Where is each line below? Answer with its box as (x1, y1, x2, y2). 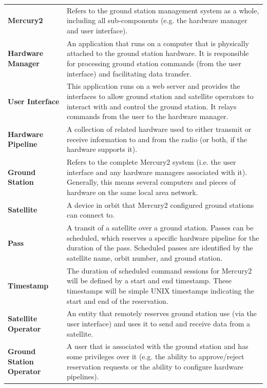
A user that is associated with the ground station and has (66, 341, 249, 352)
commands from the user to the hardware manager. (66, 111, 228, 122)
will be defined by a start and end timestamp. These (66, 275, 232, 286)
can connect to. (66, 209, 115, 220)
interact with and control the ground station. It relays (66, 101, 237, 111)
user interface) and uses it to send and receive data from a (66, 318, 250, 328)
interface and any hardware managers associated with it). (66, 166, 247, 177)
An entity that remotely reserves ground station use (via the (66, 308, 257, 319)
